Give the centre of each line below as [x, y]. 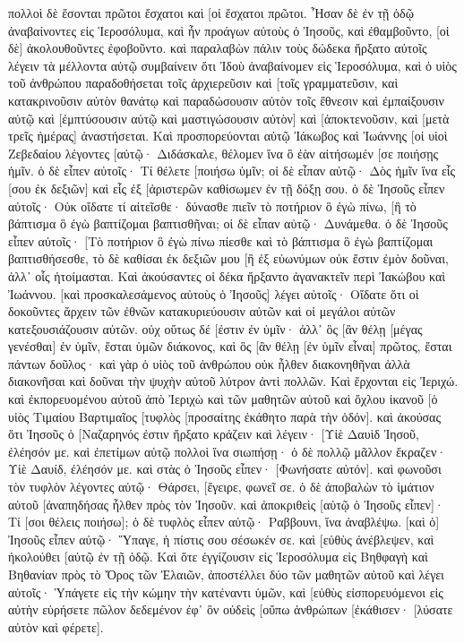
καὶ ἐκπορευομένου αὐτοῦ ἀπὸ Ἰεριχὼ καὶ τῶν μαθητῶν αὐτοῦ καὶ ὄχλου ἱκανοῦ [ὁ [223, 399]
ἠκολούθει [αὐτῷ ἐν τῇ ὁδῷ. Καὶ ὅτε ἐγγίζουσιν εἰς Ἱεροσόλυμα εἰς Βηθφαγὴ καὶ [218, 557]
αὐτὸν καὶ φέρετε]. [56, 626]
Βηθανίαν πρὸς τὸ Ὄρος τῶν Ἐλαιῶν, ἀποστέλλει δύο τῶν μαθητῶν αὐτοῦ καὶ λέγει [226, 574]
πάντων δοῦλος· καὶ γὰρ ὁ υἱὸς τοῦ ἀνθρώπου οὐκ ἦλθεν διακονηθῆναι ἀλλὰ [209, 363]
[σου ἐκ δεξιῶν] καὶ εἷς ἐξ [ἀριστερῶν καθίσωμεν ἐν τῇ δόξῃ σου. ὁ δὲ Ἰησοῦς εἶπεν [227, 188]
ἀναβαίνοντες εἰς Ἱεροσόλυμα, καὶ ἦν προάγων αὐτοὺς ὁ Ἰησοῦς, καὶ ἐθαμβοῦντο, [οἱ [229, 30]
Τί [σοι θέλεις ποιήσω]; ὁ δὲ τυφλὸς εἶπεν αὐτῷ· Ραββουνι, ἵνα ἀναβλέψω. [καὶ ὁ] [224, 522]
